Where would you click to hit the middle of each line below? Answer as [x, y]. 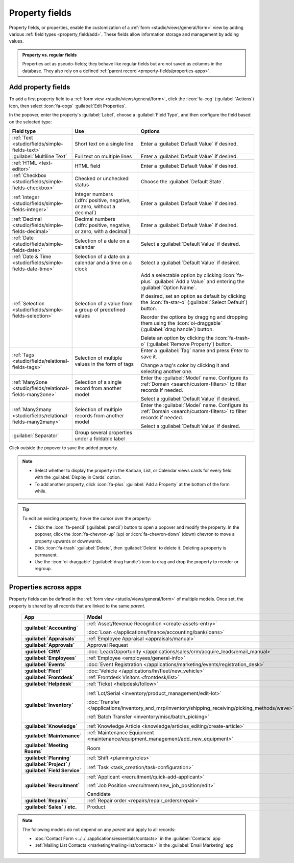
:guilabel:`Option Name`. [169, 288]
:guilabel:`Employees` [50, 658]
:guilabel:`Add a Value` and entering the [199, 281]
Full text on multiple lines [103, 156]
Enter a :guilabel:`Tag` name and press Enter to [195, 350]
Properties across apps [45, 587]
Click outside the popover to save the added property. [64, 448]
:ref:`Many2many [32, 409]
